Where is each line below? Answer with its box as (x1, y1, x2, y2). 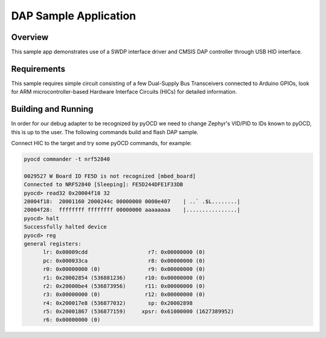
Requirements (11, 63, 66, 74)
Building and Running (11, 104, 94, 114)
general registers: (24, 240, 81, 247)
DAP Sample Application (11, 9, 136, 22)
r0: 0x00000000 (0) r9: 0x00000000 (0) (43, 266, 206, 273)
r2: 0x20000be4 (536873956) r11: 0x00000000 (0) (43, 282, 206, 290)
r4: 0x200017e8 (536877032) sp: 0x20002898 (43, 299, 193, 307)
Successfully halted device (24, 224, 107, 230)
